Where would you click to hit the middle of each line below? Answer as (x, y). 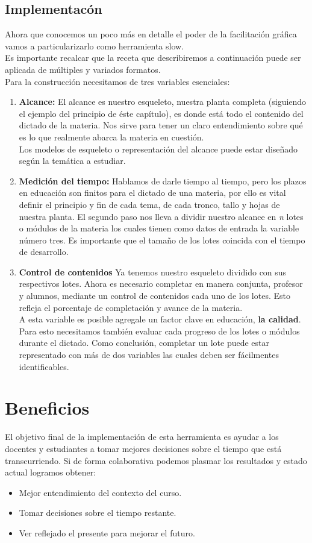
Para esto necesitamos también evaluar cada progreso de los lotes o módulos (159, 331)
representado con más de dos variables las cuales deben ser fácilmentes (149, 355)
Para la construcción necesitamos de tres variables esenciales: (117, 81)
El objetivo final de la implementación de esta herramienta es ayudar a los (142, 437)
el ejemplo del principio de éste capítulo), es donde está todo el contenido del (161, 113)
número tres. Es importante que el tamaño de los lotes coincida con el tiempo (162, 240)
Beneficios (47, 408)
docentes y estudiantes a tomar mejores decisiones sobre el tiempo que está (143, 448)
